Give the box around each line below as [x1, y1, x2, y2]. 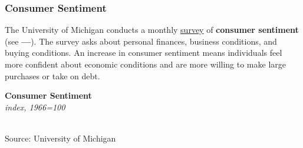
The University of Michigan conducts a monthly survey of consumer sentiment [5, 23, 299, 36]
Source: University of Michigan [5, 132, 116, 144]
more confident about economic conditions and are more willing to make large [5, 58, 286, 70]
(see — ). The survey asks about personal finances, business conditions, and [5, 35, 277, 47]
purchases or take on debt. [5, 69, 100, 82]
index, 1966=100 [5, 100, 65, 113]
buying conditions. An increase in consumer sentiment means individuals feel [5, 46, 282, 59]
